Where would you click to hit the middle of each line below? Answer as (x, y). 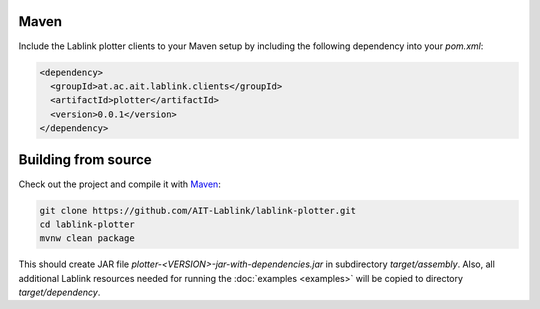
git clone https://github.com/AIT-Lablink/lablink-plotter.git (198, 210)
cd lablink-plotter (87, 224)
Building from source (85, 160)
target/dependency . (59, 292)
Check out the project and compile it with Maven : (120, 184)
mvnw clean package (87, 238)
